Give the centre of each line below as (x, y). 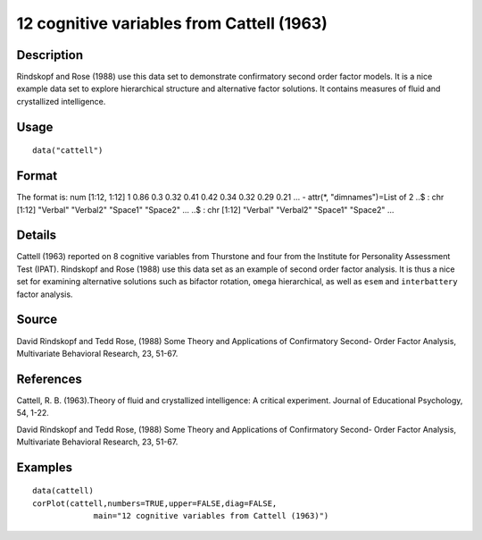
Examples (45, 467)
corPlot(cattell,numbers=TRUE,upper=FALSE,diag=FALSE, (155, 503)
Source (37, 320)
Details (37, 236)
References (49, 379)
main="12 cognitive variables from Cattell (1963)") (211, 516)
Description (50, 55)
